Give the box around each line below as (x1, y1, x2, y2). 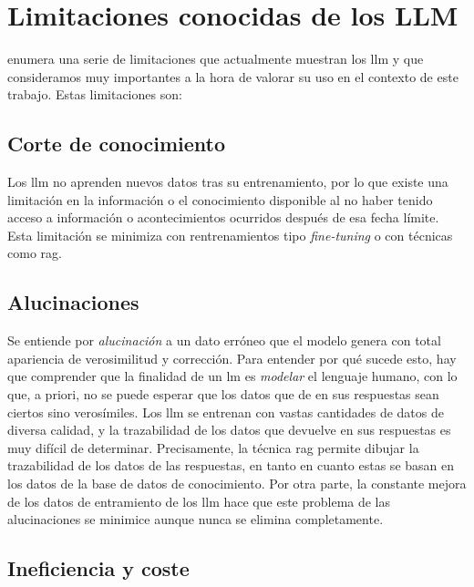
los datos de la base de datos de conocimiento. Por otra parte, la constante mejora (7, 474, 467, 493)
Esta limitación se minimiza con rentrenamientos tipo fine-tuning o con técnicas (7, 225, 453, 244)
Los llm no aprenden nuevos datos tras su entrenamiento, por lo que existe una (7, 172, 448, 191)
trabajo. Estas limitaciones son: (7, 85, 182, 104)
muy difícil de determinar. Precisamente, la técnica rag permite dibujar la (7, 438, 419, 457)
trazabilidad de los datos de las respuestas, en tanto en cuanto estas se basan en (7, 456, 455, 475)
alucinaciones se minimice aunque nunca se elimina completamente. (7, 510, 384, 529)
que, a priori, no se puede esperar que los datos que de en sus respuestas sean (7, 385, 439, 404)
